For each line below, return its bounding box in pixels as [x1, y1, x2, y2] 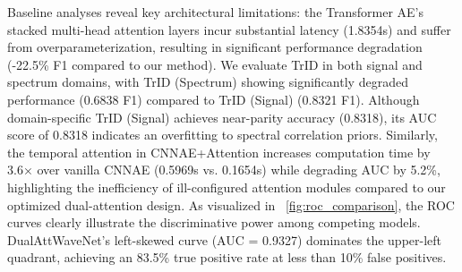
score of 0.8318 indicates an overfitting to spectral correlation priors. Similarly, [7, 125, 438, 144]
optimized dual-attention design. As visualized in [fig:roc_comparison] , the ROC [7, 195, 455, 214]
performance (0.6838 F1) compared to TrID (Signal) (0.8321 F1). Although [7, 89, 420, 108]
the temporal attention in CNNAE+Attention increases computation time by [7, 142, 431, 161]
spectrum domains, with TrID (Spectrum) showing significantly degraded [7, 72, 408, 91]
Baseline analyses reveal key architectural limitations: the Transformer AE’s [7, 3, 424, 21]
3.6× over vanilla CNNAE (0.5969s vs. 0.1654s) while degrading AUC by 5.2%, [7, 160, 441, 179]
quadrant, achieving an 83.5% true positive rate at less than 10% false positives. [7, 248, 447, 267]
